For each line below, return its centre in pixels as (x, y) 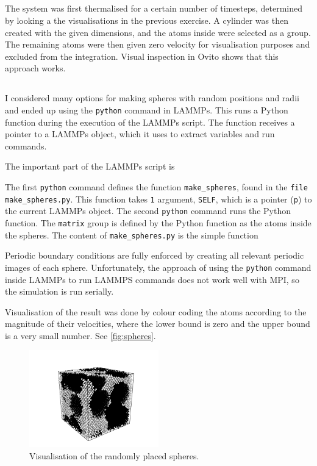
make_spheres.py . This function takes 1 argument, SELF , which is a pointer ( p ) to (158, 199)
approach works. (35, 68)
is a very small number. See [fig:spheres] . (80, 335)
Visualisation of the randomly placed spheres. (114, 456)
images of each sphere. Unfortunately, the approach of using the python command (158, 267)
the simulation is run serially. (59, 291)
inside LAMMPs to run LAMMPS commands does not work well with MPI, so (152, 279)
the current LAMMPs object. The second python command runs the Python (148, 211)
